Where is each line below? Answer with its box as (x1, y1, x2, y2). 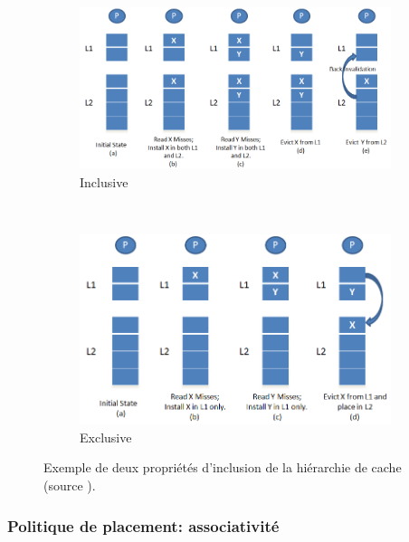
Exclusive (80, 427, 132, 446)
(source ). (43, 476, 96, 494)
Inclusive (80, 172, 128, 191)
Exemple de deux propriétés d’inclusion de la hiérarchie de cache (43, 458, 402, 477)
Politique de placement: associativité (7, 514, 280, 537)
